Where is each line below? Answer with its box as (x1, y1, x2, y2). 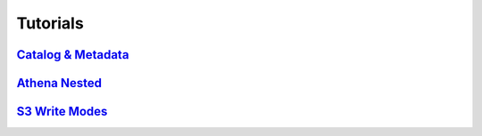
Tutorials (16, 13, 84, 33)
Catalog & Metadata (16, 47, 129, 62)
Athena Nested (16, 76, 103, 91)
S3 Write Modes (16, 104, 108, 119)
